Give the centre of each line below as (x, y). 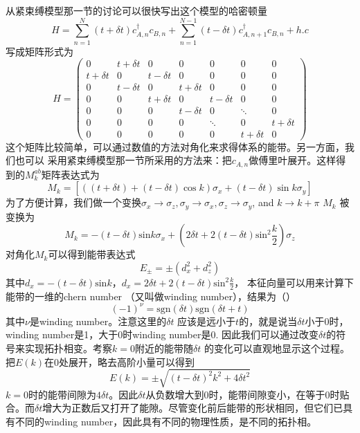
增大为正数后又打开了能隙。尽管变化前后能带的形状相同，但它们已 (193, 408)
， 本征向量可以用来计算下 (294, 282)
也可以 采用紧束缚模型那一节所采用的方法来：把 (123, 160)
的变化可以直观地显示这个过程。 (277, 348)
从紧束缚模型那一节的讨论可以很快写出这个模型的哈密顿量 (136, 10)
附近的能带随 (164, 348)
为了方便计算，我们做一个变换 (73, 202)
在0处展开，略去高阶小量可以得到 (120, 361)
